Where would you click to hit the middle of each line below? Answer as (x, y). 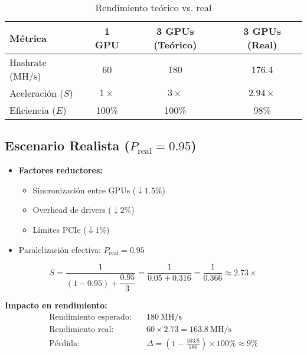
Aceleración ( (37, 93)
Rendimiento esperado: (90, 317)
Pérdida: (64, 344)
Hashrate (28, 62)
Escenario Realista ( (67, 145)
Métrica (28, 38)
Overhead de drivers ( (72, 210)
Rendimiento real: (81, 329)
